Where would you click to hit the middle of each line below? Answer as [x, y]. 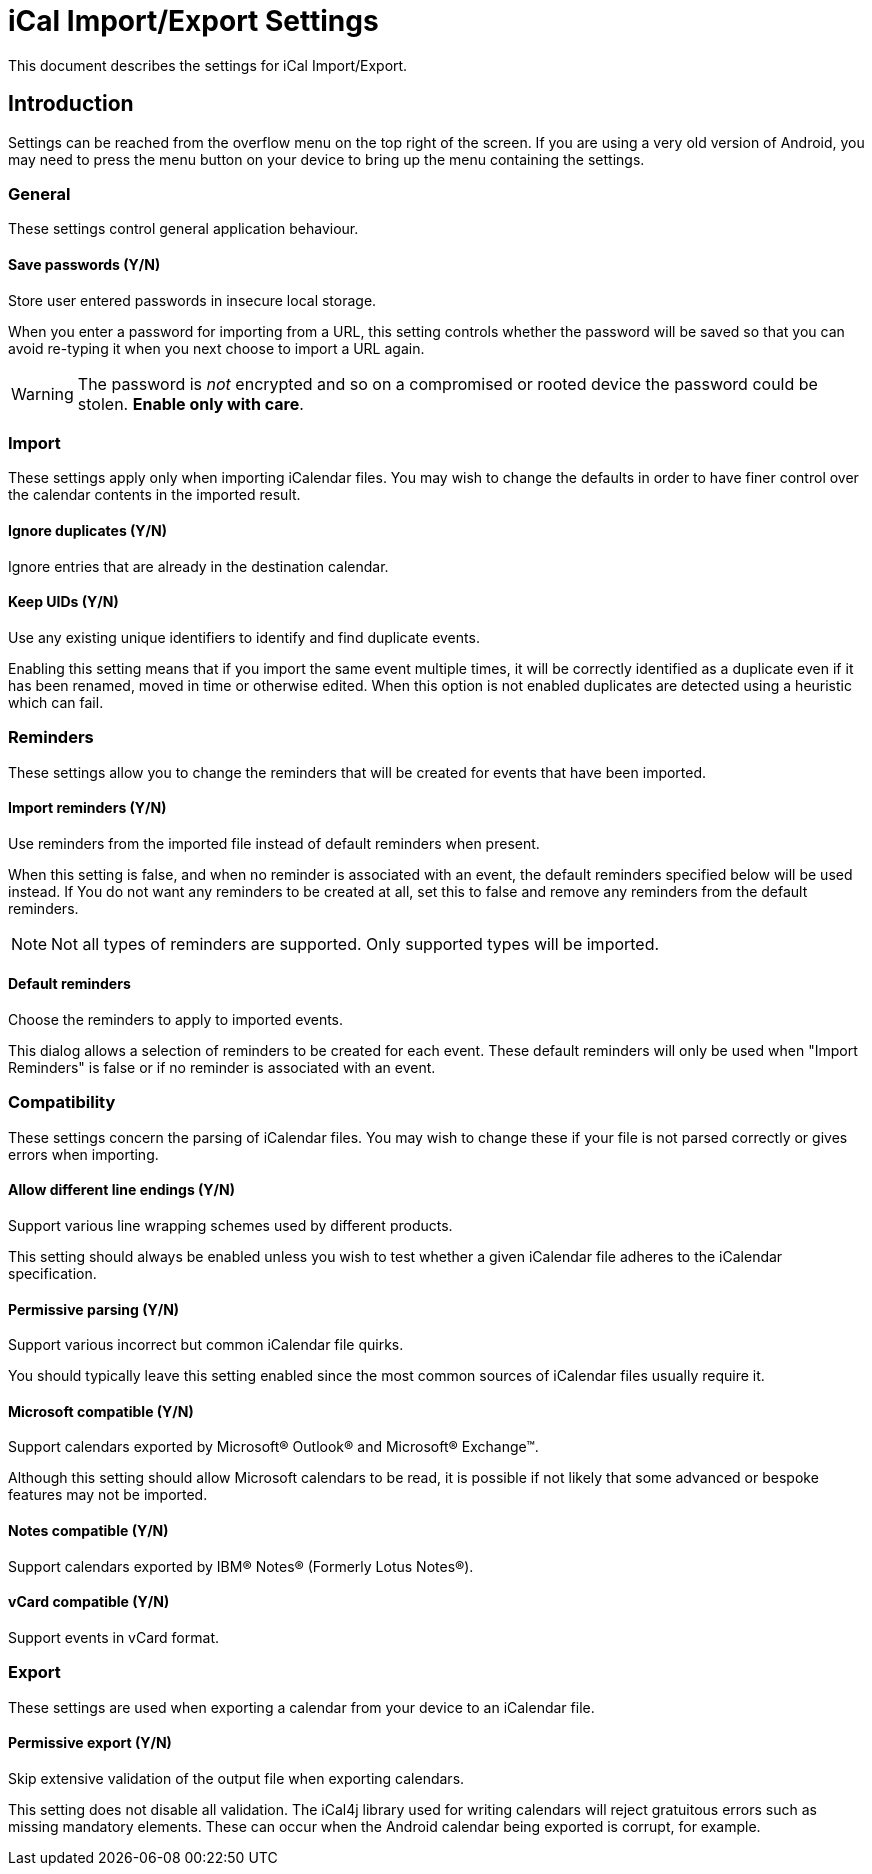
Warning [42, 393]
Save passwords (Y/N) [84, 264]
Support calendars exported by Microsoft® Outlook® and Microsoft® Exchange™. [273, 1447]
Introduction [71, 104]
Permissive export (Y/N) [90, 1743]
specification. [52, 1273]
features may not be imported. [108, 1495]
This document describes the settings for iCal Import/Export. [208, 65]
